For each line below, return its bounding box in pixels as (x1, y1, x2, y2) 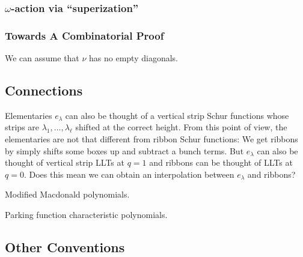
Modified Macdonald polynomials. (5, 188, 130, 201)
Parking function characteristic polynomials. (5, 208, 168, 221)
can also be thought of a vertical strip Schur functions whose (65, 109, 289, 121)
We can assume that (5, 52, 79, 64)
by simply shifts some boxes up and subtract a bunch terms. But (5, 144, 244, 157)
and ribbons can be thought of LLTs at (149, 156, 293, 169)
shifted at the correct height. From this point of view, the (75, 121, 287, 133)
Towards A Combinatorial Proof (5, 28, 164, 43)
